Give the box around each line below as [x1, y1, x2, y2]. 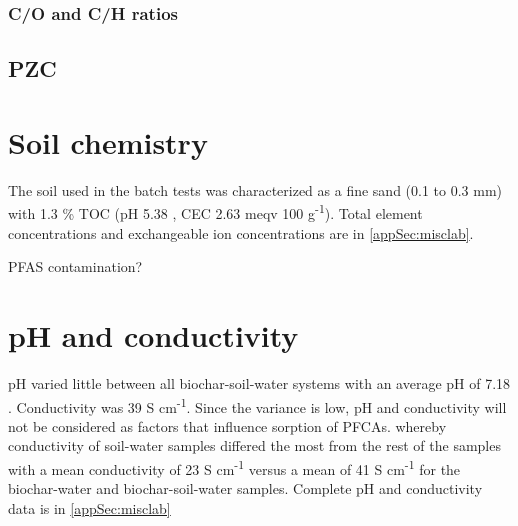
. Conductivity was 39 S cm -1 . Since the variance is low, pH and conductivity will [8, 393, 507, 417]
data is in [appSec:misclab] [8, 497, 171, 518]
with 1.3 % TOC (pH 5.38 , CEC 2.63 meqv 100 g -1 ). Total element [8, 200, 423, 223]
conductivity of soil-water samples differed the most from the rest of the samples [8, 435, 501, 456]
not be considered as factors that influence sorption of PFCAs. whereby [8, 415, 447, 436]
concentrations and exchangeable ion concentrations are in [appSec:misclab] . [8, 222, 474, 243]
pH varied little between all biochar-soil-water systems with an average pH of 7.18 [8, 372, 511, 393]
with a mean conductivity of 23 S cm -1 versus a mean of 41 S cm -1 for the [8, 455, 461, 479]
